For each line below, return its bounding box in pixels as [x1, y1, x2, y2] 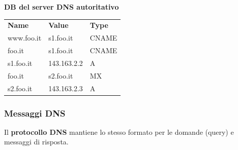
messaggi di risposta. [4, 136, 69, 147]
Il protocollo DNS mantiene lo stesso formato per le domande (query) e [4, 126, 234, 137]
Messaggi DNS [4, 106, 66, 119]
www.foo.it [8, 32, 42, 43]
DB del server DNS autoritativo [4, 2, 119, 12]
